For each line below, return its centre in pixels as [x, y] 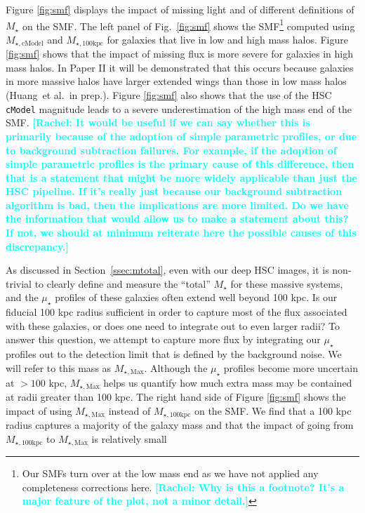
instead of [130, 410]
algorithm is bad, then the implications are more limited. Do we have [177, 205]
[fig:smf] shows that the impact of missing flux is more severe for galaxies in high [179, 54]
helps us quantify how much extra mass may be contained [228, 382]
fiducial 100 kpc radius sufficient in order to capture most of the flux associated [177, 312]
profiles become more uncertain [291, 367]
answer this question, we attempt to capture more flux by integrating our [163, 339]
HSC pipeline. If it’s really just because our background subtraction [174, 191]
